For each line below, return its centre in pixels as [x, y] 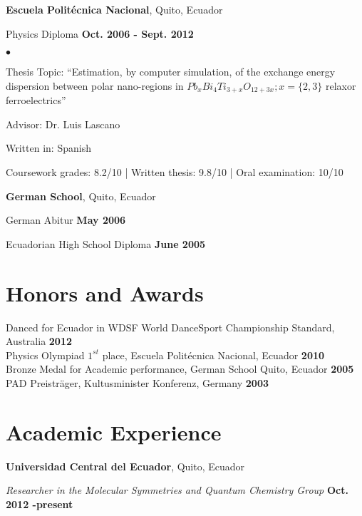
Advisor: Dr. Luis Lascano [63, 124]
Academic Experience [114, 432]
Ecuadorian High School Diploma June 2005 [106, 243]
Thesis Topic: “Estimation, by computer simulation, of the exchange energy [171, 72]
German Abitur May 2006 [66, 220]
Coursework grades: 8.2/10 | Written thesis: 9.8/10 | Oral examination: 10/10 [175, 172]
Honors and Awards [105, 293]
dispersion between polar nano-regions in [95, 85]
